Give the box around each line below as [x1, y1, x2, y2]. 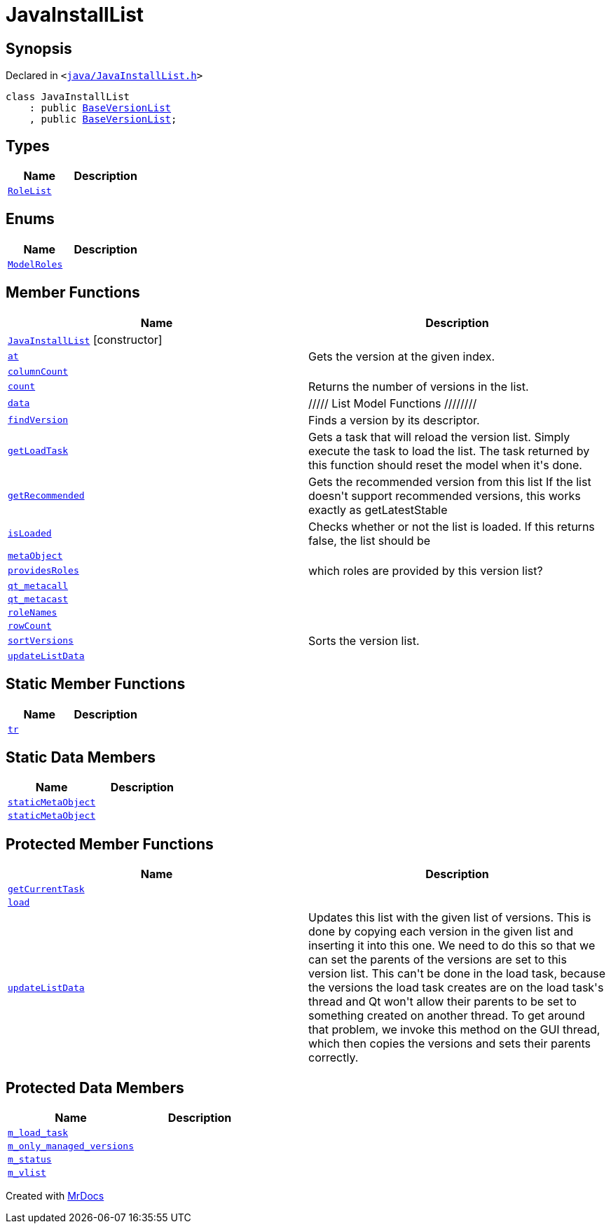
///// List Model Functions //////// [308, 396, 477, 410]
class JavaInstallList [6, 91, 130, 103]
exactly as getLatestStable [308, 502, 448, 517]
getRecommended [8, 490, 85, 501]
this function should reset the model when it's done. [308, 457, 582, 472]
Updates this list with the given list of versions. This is [308, 910, 591, 925]
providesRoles [8, 565, 79, 576]
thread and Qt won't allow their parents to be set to [308, 994, 577, 1009]
